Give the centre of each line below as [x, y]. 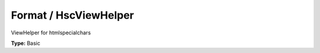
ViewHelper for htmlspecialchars [51, 33]
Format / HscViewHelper [73, 15]
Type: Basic [26, 43]
